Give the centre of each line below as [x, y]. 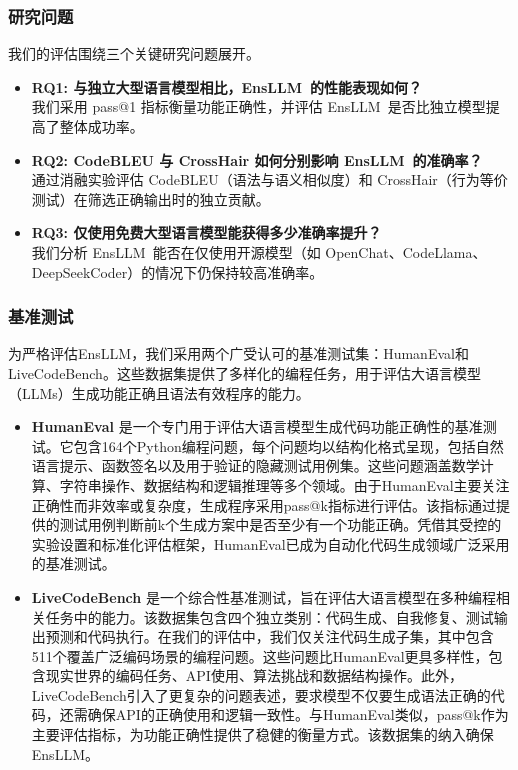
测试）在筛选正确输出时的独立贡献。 [150, 198]
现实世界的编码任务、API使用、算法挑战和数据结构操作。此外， [254, 675]
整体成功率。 [101, 126]
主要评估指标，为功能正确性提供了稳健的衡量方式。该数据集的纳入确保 [262, 734]
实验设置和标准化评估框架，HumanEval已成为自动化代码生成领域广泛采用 [270, 543]
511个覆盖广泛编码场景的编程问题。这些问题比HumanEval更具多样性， [260, 655]
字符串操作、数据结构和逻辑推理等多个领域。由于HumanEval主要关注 [284, 484]
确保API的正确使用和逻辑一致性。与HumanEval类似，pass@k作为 [298, 714]
